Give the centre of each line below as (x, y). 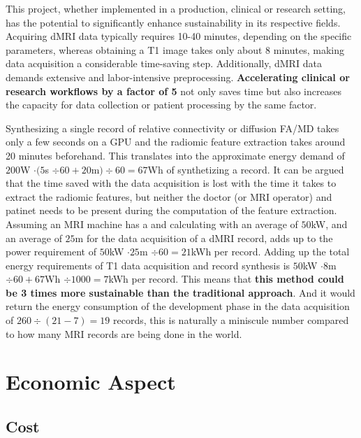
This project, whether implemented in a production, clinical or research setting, (176, 8)
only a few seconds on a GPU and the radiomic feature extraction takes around (176, 142)
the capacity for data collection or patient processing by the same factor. (161, 105)
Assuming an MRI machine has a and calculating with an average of (152, 224)
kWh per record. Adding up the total (270, 252)
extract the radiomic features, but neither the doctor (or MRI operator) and (169, 196)
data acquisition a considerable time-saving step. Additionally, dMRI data (164, 63)
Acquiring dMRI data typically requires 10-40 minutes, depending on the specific (179, 36)
